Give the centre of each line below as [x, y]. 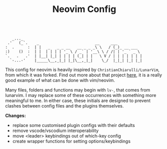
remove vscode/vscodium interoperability [55, 130]
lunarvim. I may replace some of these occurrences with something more [81, 95]
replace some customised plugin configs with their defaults [74, 125]
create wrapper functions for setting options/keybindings [71, 141]
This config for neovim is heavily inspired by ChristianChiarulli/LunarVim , [82, 70]
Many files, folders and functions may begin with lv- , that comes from [78, 90]
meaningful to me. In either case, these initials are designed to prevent [78, 100]
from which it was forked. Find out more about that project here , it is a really [83, 75]
